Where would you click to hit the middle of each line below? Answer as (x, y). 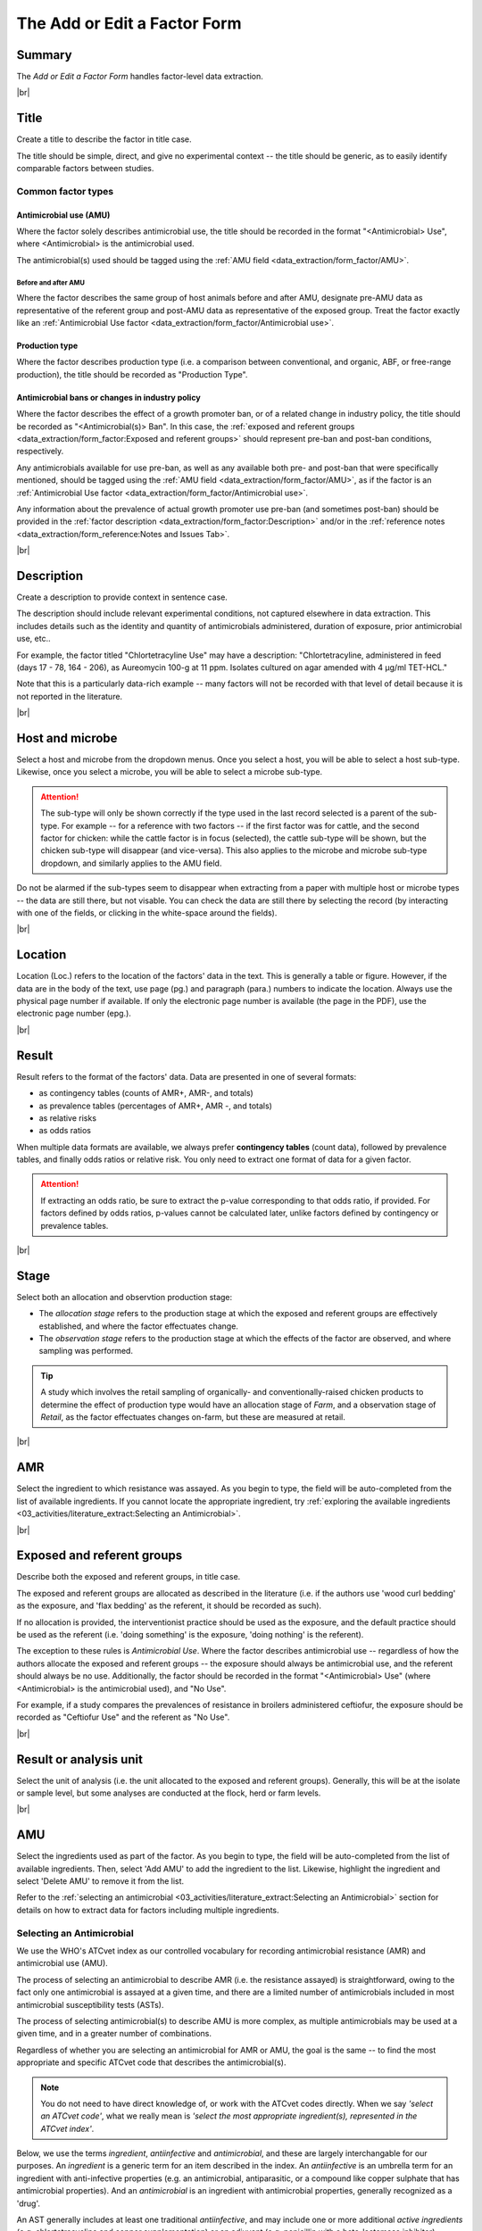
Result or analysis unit (79, 1759)
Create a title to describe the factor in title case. (104, 139)
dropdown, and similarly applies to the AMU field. (131, 863)
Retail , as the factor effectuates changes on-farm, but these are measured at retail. (193, 1417)
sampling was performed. (86, 1351)
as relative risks (68, 1118)
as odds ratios (65, 1131)
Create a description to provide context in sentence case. (122, 597)
